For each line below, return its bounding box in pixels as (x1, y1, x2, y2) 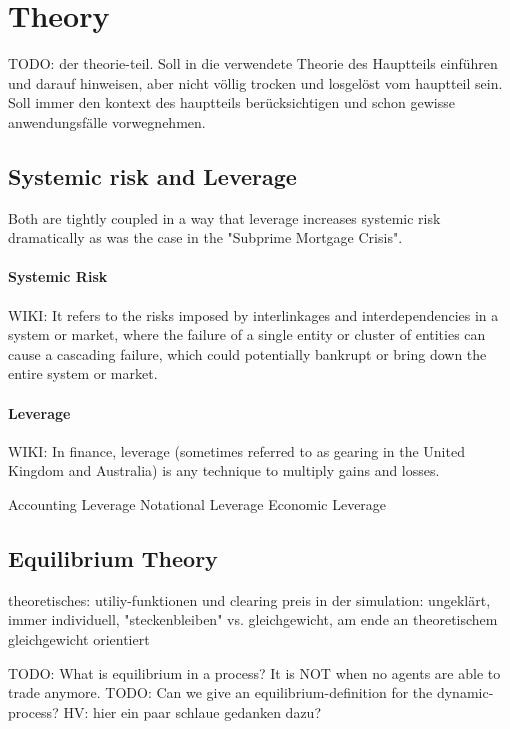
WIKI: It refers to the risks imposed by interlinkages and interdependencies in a (8, 304, 499, 325)
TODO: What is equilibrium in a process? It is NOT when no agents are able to (8, 662, 501, 683)
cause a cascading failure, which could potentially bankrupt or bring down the (8, 343, 487, 364)
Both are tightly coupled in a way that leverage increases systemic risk (8, 207, 441, 228)
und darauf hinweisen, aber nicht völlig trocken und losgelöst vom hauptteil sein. (8, 72, 503, 93)
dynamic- (436, 682, 494, 703)
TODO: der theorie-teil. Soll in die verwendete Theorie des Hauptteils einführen (8, 53, 498, 74)
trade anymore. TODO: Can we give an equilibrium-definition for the (8, 682, 433, 703)
